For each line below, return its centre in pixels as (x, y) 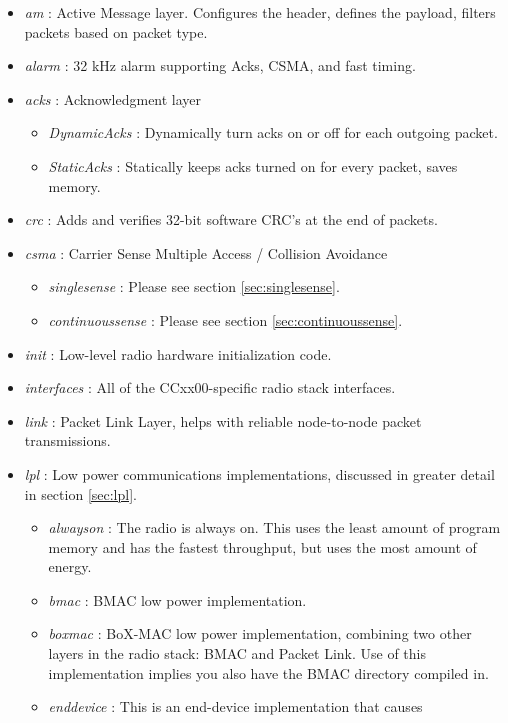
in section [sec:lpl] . (80, 493)
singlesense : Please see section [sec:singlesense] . (194, 286)
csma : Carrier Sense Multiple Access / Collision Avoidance (206, 252)
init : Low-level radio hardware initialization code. (178, 353)
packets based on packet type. (116, 31)
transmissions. (67, 440)
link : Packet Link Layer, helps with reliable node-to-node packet (223, 420)
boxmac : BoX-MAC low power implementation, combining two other (260, 633)
